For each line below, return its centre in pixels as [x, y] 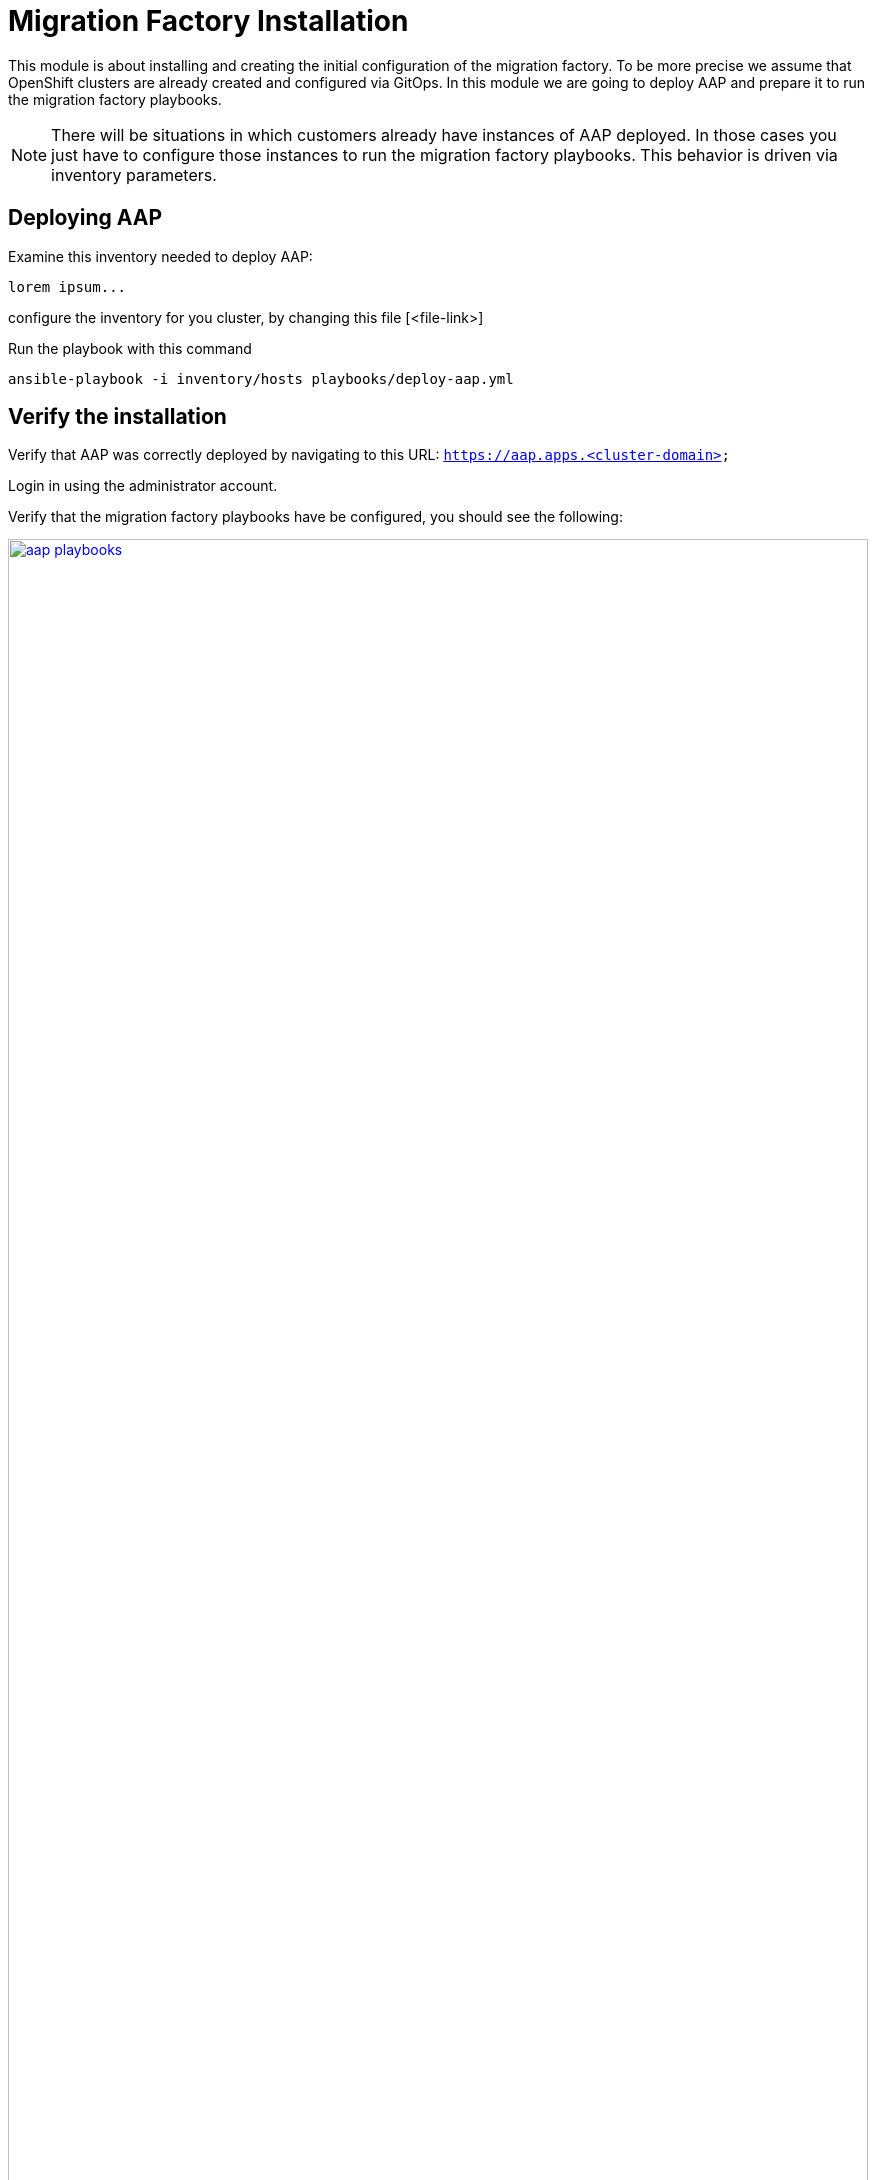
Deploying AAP [85, 218]
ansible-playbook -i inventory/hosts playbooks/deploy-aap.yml [261, 378]
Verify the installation [117, 417]
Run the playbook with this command [130, 348]
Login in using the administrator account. [143, 486]
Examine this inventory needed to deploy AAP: [160, 256]
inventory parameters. [134, 174]
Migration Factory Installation [208, 21]
